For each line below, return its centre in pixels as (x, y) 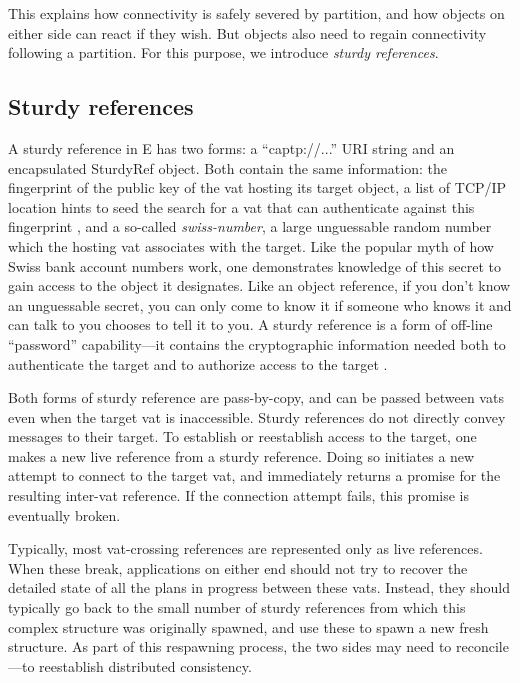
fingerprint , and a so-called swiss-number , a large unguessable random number (250, 226)
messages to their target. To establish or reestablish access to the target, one (242, 436)
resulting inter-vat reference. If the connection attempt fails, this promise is (239, 495)
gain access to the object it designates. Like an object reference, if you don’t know (259, 285)
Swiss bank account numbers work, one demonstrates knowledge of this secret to (254, 265)
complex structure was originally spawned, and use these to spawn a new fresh (248, 626)
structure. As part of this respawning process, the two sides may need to (230, 646)
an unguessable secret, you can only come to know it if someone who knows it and (260, 304)
